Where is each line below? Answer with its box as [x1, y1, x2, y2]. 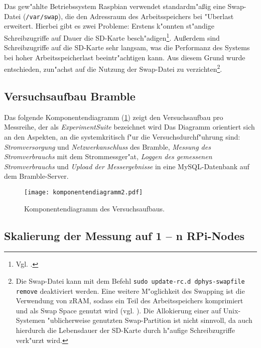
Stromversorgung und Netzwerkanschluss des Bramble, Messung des [4, 141, 211, 152]
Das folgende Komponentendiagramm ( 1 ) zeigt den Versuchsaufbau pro [4, 111, 223, 122]
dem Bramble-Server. [4, 171, 69, 181]
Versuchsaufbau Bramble [4, 88, 136, 103]
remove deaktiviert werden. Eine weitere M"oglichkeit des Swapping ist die [16, 285, 245, 296]
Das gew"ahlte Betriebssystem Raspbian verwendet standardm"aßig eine [4, 1, 225, 11]
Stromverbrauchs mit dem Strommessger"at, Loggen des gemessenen [4, 151, 212, 162]
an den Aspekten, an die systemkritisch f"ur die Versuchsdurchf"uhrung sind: [4, 131, 240, 142]
